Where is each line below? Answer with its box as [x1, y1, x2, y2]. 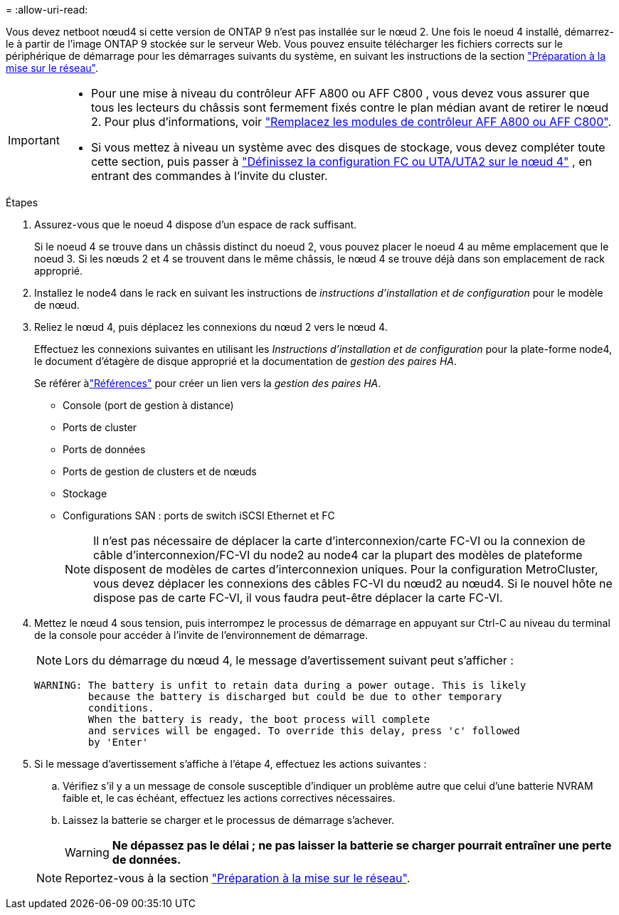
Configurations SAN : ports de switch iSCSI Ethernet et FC [63, 509, 335, 522]
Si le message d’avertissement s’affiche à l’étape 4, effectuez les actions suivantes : [34, 758, 427, 770]
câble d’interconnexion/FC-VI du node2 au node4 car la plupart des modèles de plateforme [93, 548, 583, 562]
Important [8, 133, 60, 147]
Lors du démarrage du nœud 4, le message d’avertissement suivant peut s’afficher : [65, 653, 514, 667]
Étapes [6, 196, 38, 208]
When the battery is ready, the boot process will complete [88, 714, 430, 725]
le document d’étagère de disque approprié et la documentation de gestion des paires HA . [34, 355, 457, 367]
